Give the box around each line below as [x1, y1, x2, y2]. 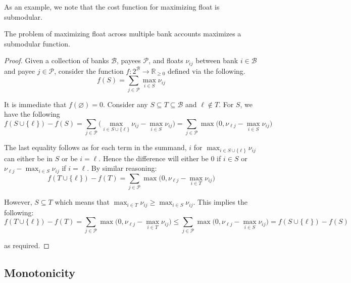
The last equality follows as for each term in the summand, [4, 142, 187, 153]
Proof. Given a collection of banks [4, 55, 109, 66]
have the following [4, 109, 60, 119]
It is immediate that [4, 99, 67, 109]
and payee [4, 65, 35, 76]
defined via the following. [168, 65, 245, 76]
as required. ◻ [4, 240, 49, 251]
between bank [195, 55, 238, 66]
